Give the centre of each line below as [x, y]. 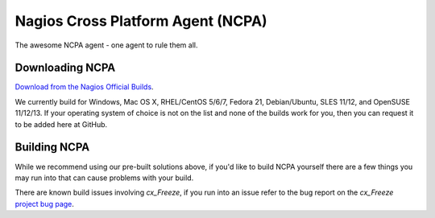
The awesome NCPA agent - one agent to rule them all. [106, 45]
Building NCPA [52, 148]
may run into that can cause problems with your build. [104, 178]
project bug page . [44, 204]
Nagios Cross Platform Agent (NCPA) [141, 21]
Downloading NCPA [65, 68]
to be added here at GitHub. [61, 124]
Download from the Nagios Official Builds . [84, 87]
